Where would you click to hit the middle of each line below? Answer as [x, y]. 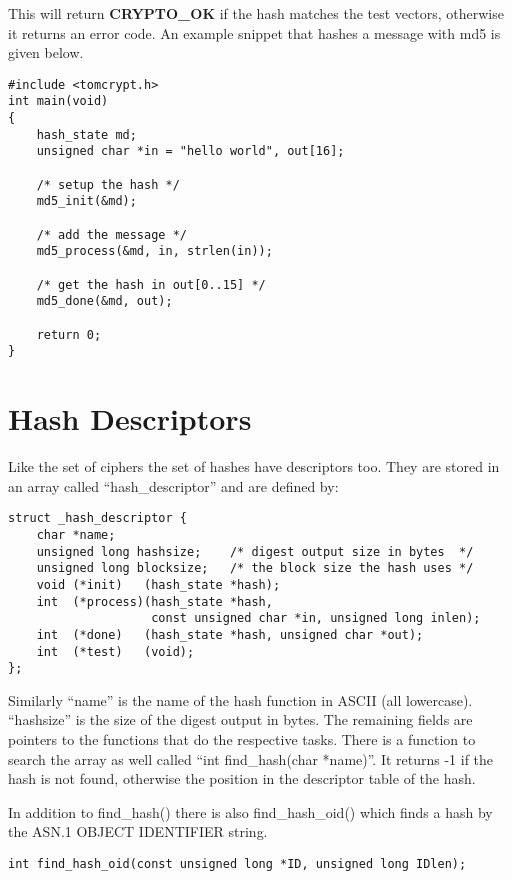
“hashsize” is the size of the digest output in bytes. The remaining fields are [240, 719]
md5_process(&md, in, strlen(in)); [154, 251]
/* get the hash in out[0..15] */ [151, 284]
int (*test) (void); [115, 651]
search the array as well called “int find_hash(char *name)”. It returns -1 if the [251, 758]
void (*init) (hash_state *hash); [158, 584]
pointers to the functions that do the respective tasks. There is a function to [242, 739]
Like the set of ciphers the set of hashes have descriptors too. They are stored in [254, 466]
